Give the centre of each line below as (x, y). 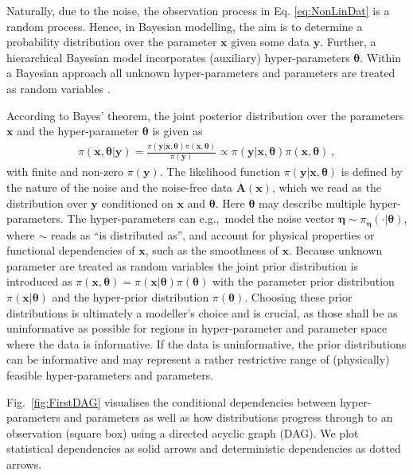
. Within (381, 57)
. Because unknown (336, 250)
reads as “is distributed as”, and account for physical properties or (212, 234)
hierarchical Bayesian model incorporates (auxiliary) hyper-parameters (178, 57)
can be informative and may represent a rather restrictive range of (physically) (198, 359)
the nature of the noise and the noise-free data (120, 187)
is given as (177, 131)
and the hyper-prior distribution (131, 297)
